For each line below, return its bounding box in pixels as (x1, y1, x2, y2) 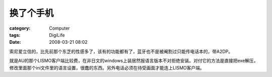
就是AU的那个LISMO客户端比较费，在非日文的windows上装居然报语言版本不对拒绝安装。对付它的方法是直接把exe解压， (9, 58, 258, 64)
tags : (9, 32, 21, 38)
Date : (9, 39, 21, 45)
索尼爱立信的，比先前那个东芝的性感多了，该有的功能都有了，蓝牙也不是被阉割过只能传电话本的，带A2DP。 (9, 48, 233, 54)
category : (9, 25, 31, 31)
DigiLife (49, 32, 65, 38)
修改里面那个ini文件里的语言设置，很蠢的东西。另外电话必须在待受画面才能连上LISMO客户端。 (9, 64, 205, 70)
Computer (49, 25, 70, 31)
